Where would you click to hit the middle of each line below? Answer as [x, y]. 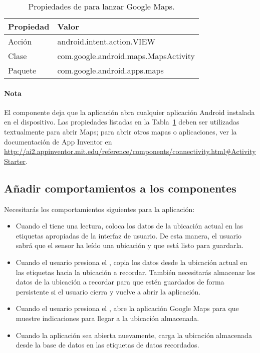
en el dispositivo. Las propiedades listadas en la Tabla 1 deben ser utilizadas [122, 122]
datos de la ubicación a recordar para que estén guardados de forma [120, 282]
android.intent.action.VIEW [106, 41]
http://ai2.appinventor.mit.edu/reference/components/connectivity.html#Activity [130, 151]
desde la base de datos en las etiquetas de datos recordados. [107, 345]
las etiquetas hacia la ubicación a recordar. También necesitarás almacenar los [136, 272]
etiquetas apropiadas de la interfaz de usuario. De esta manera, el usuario [129, 235]
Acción [20, 41]
